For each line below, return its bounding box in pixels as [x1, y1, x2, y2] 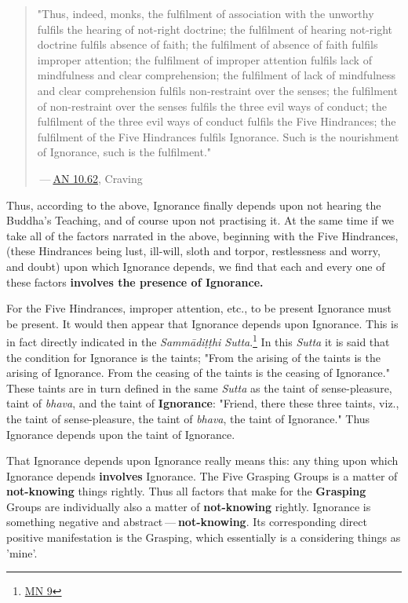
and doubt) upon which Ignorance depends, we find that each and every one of [6, 258, 385, 274]
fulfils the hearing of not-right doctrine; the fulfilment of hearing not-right [37, 20, 393, 37]
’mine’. [6, 544, 38, 561]
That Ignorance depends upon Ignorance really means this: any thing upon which [6, 452, 399, 469]
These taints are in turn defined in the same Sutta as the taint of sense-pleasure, [6, 379, 392, 396]
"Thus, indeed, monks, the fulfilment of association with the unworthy [37, 5, 374, 21]
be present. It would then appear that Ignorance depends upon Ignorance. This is [6, 315, 399, 331]
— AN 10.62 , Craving [39, 170, 143, 186]
